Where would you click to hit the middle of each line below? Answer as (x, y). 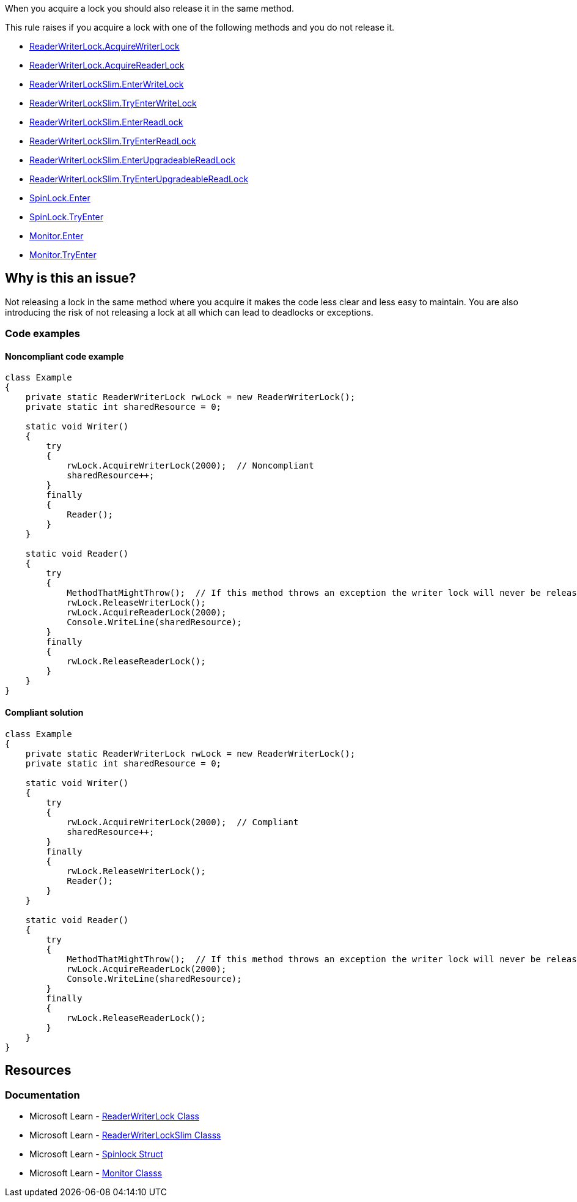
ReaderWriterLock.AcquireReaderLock (107, 65)
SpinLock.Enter (60, 198)
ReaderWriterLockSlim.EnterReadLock (106, 122)
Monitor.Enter (57, 236)
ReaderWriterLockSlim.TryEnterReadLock (113, 141)
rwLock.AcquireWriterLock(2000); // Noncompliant (190, 466)
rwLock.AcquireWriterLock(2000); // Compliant (183, 822)
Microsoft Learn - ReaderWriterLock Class (114, 1116)
